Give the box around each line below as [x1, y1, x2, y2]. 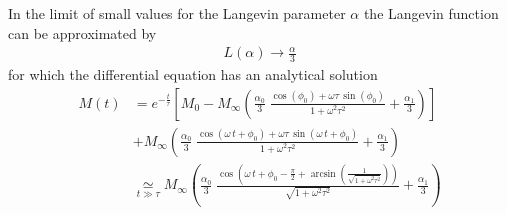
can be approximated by [8, 22, 157, 43]
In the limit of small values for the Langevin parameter [8, 3, 346, 23]
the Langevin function [363, 3, 499, 23]
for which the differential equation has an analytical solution [8, 64, 378, 85]
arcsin [310, 168, 336, 179]
